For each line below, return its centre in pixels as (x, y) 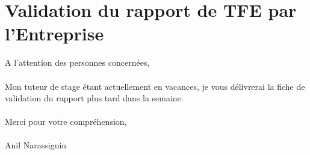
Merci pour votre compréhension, (66, 122)
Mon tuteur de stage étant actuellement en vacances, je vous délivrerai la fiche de (155, 86)
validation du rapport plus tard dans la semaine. (94, 98)
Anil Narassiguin (36, 145)
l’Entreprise (54, 33)
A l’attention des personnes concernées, (77, 62)
